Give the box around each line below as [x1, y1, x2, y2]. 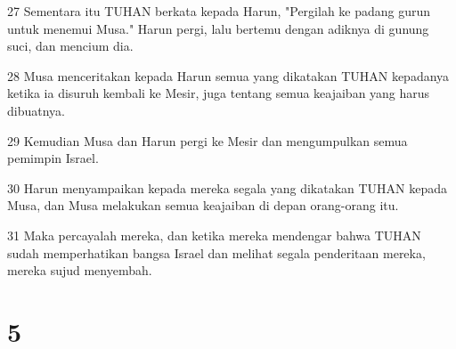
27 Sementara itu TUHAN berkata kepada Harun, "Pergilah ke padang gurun [7, 2, 431, 20]
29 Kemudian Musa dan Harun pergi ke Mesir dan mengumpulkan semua [7, 131, 408, 150]
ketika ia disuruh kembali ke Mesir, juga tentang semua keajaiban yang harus [7, 84, 430, 102]
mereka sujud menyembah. [7, 261, 152, 280]
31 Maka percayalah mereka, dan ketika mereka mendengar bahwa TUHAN [7, 225, 421, 244]
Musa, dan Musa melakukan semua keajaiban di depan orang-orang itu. [7, 196, 399, 215]
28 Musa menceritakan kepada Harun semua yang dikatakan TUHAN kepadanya [7, 66, 450, 85]
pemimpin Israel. [7, 149, 99, 167]
